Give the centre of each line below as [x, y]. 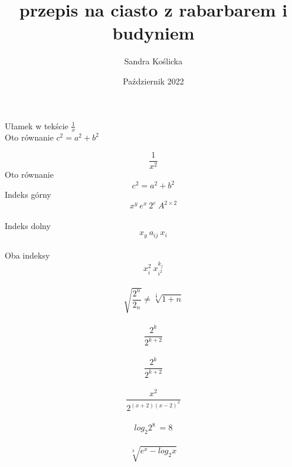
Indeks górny [28, 195]
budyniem [153, 33]
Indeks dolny [28, 225]
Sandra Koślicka [153, 61]
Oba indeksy [27, 255]
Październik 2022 [153, 81]
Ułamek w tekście [37, 125]
